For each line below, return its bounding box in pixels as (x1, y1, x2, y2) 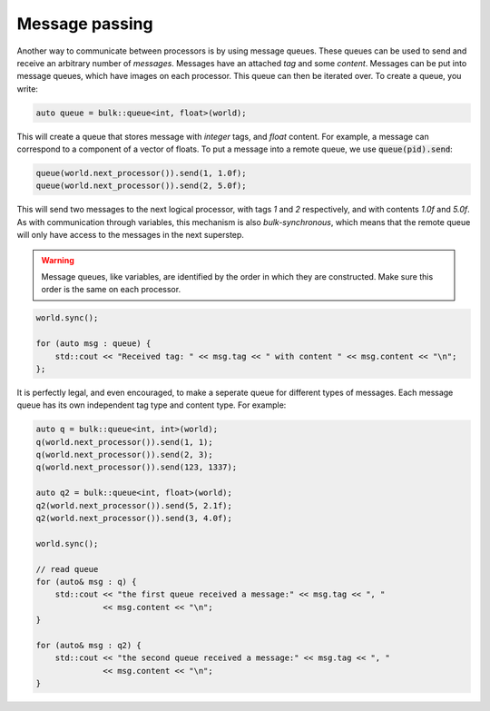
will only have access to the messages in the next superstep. (16, 230, 245, 241)
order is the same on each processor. (41, 284, 181, 295)
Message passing (16, 14, 153, 34)
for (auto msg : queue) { (35, 339, 152, 349)
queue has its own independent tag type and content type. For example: (16, 400, 287, 410)
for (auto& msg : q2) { (35, 640, 142, 650)
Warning (41, 254, 74, 265)
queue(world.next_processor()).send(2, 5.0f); (35, 181, 247, 191)
